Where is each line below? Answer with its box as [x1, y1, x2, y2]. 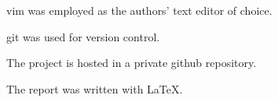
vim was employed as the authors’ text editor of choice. [6, 2, 273, 18]
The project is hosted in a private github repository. [6, 55, 257, 71]
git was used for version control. [6, 28, 160, 44]
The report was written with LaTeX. [6, 80, 183, 97]
